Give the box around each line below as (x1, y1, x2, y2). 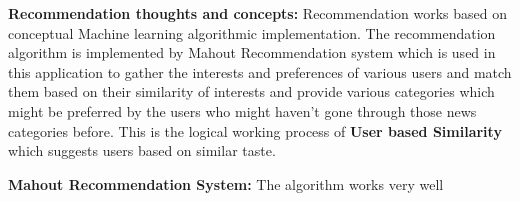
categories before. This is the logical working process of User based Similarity (8, 120, 502, 141)
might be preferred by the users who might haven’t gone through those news (8, 100, 477, 121)
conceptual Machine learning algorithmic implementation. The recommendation (8, 22, 496, 43)
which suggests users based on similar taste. (8, 140, 276, 161)
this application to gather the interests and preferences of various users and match (8, 61, 512, 82)
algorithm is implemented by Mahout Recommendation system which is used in (8, 42, 496, 63)
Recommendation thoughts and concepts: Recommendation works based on (8, 3, 507, 23)
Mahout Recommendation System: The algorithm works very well (8, 173, 444, 194)
